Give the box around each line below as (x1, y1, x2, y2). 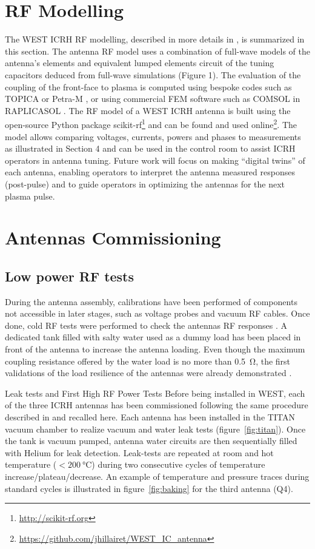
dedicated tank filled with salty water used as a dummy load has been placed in (5, 331, 301, 343)
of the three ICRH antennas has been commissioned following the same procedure (5, 399, 308, 411)
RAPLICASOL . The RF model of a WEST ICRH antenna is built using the (5, 104, 291, 116)
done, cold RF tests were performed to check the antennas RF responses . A (5, 318, 288, 331)
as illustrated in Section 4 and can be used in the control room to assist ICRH (5, 142, 296, 155)
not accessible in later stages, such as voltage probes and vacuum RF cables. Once (5, 307, 310, 320)
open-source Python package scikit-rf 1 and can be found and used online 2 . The (5, 116, 297, 130)
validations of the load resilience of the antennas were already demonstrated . (5, 366, 292, 379)
